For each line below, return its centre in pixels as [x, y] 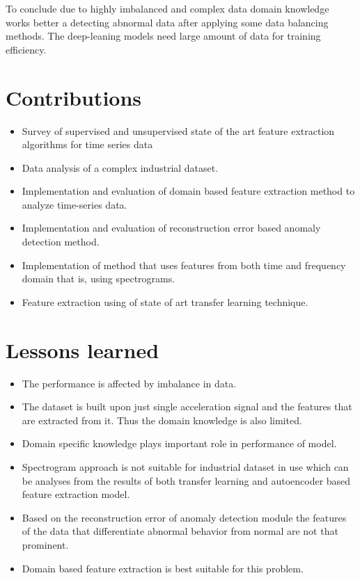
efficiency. [26, 49]
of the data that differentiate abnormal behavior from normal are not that [180, 531]
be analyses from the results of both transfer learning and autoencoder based [186, 480]
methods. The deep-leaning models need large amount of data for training [163, 36]
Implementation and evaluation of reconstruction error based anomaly [171, 228]
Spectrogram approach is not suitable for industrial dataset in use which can [185, 466]
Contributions [74, 97]
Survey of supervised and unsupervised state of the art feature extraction [178, 130]
